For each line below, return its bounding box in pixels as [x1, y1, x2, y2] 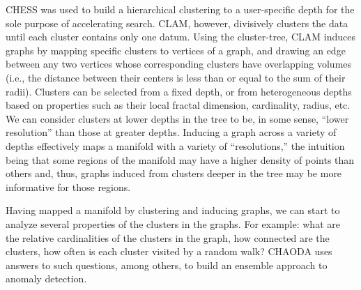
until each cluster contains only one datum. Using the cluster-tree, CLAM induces [6, 29, 355, 44]
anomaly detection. [6, 271, 87, 286]
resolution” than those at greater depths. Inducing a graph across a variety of [6, 125, 337, 139]
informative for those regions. [6, 179, 131, 194]
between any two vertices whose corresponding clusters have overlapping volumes [6, 56, 352, 71]
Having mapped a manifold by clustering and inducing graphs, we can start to [6, 203, 340, 217]
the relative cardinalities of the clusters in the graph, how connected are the [6, 230, 330, 245]
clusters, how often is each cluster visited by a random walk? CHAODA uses [6, 244, 332, 259]
